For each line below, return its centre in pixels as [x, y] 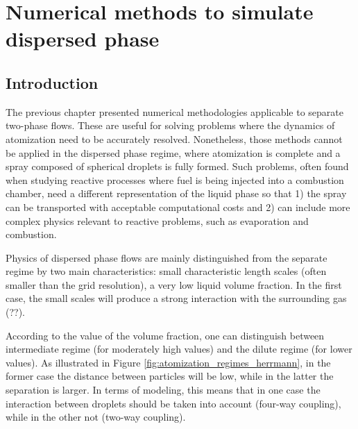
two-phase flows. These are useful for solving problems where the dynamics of [170, 125]
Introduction [52, 82]
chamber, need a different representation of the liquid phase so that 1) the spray [176, 193]
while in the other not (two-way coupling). [96, 417]
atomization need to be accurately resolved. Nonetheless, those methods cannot [174, 138]
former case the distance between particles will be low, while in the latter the [170, 376]
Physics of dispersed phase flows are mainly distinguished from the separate [167, 257]
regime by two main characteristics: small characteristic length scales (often [166, 271]
